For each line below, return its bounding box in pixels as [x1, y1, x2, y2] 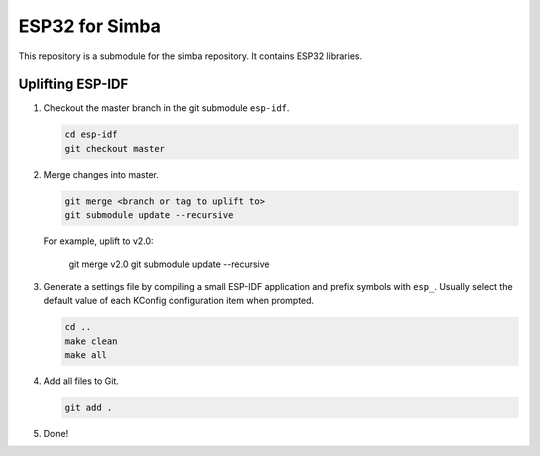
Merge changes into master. [43, 168, 160, 180]
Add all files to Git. [43, 375, 119, 387]
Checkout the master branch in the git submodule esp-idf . [43, 102, 290, 114]
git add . [64, 402, 113, 414]
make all [64, 350, 108, 361]
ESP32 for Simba [18, 15, 162, 37]
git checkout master [64, 143, 165, 154]
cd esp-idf [64, 129, 118, 140]
